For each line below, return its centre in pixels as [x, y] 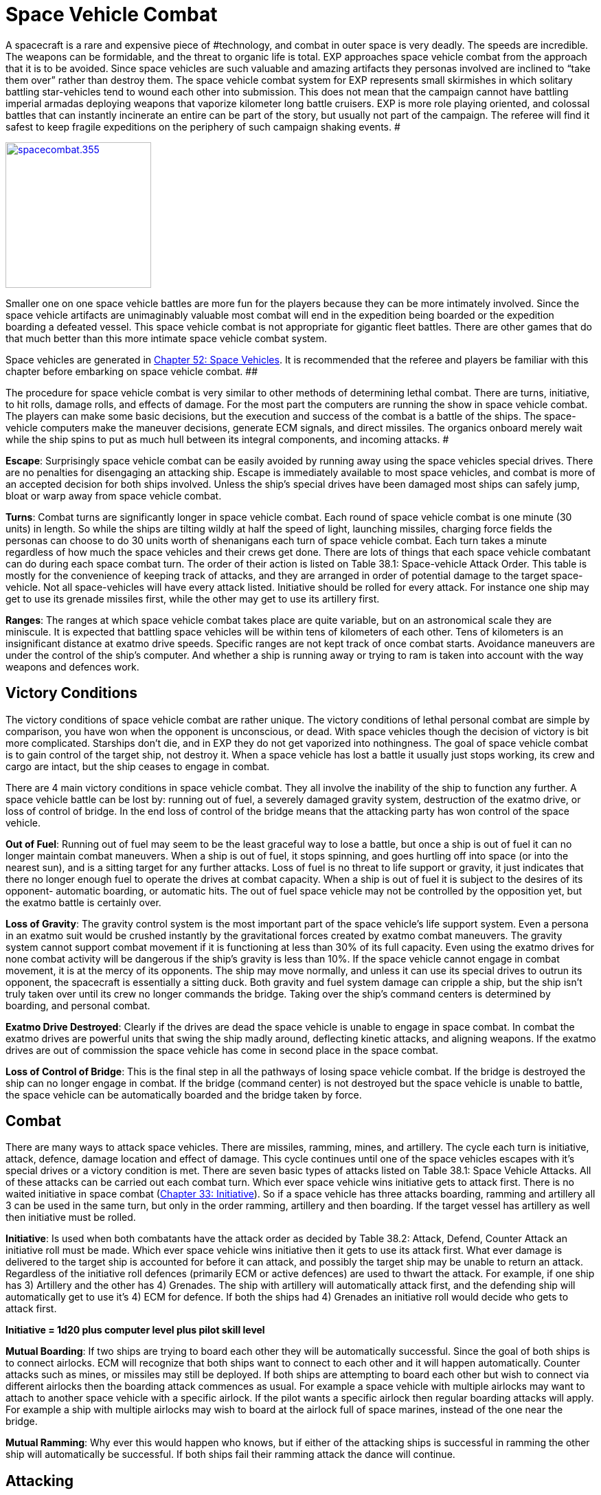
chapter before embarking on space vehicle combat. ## [132, 371]
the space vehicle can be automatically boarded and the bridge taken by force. [184, 1094]
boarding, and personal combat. [78, 1005]
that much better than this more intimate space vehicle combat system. [166, 338]
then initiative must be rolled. [71, 1217]
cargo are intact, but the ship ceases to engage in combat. [138, 766]
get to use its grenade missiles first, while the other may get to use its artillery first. [193, 598]
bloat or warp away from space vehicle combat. [114, 495]
